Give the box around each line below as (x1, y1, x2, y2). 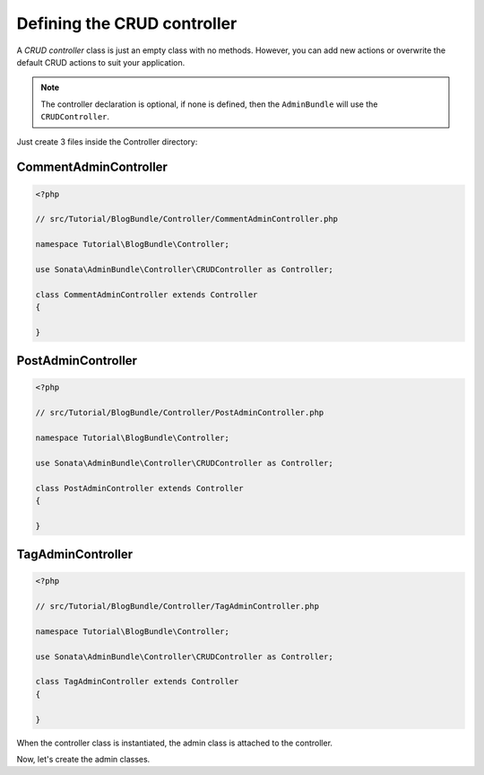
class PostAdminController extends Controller (35, 483, 244, 493)
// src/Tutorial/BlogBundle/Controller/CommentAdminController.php (35, 214, 339, 225)
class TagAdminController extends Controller (35, 676, 239, 687)
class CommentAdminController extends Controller (35, 289, 258, 300)
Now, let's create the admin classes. (16, 753, 151, 764)
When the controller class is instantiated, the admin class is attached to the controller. (16, 737, 333, 748)
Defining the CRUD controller (16, 13, 238, 33)
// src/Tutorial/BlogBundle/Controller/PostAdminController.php (35, 408, 324, 418)
